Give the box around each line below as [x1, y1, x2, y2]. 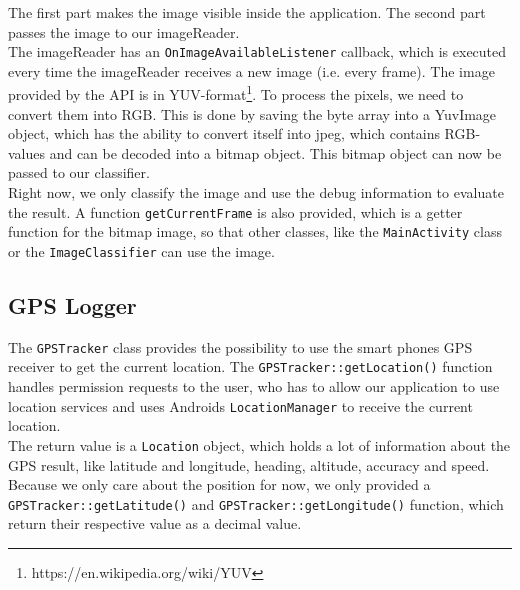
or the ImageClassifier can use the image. [8, 240, 275, 261]
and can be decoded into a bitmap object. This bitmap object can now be [49, 142, 502, 163]
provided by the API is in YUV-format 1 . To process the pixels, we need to [8, 81, 464, 105]
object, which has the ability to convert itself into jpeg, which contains [8, 123, 440, 144]
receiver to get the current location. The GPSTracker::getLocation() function [8, 356, 493, 377]
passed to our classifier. [8, 162, 150, 183]
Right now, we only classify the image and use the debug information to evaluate [8, 182, 504, 203]
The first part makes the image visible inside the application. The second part [8, 2, 486, 22]
